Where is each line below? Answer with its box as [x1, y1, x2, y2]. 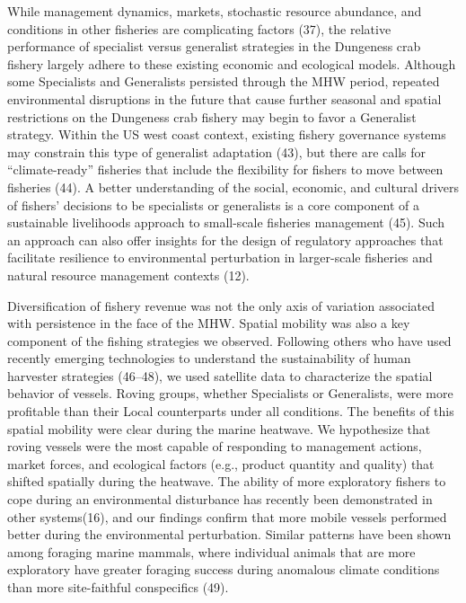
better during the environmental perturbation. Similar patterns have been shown [7, 525, 452, 544]
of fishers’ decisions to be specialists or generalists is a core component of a [7, 195, 419, 214]
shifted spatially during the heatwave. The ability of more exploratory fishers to [7, 472, 446, 491]
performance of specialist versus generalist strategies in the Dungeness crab [7, 37, 421, 56]
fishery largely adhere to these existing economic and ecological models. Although [7, 54, 456, 73]
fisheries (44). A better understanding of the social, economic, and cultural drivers [7, 177, 460, 196]
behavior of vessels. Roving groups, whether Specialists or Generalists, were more [7, 384, 453, 403]
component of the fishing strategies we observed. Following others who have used [7, 331, 452, 350]
